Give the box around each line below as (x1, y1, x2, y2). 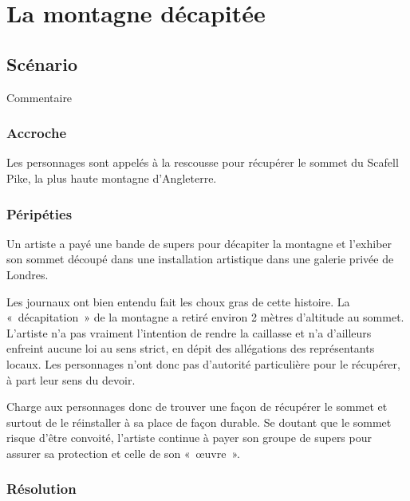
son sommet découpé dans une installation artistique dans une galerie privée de (6, 250, 394, 267)
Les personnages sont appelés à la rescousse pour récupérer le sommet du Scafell (6, 154, 399, 171)
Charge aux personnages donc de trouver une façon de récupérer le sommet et (6, 398, 388, 415)
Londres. (6, 266, 49, 282)
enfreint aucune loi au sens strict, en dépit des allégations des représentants (6, 340, 375, 357)
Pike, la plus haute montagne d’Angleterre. (6, 169, 217, 186)
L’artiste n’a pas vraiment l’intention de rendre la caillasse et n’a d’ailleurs (6, 324, 372, 341)
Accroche (6, 123, 67, 143)
